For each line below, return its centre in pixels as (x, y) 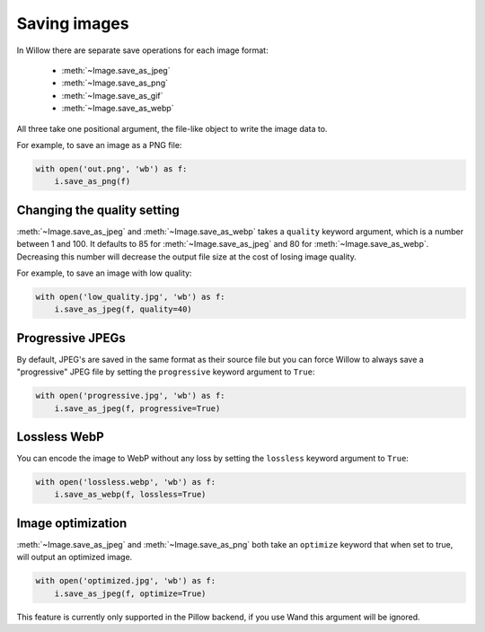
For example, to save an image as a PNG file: (99, 145)
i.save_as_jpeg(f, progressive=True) (137, 408)
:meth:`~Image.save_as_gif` (112, 95)
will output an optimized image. (75, 557)
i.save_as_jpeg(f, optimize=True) (130, 593)
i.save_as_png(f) (93, 181)
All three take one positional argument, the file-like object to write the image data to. (172, 128)
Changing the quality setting (98, 210)
